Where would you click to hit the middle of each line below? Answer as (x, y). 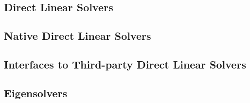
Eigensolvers (36, 93)
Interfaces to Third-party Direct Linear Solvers (125, 64)
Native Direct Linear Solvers (78, 36)
